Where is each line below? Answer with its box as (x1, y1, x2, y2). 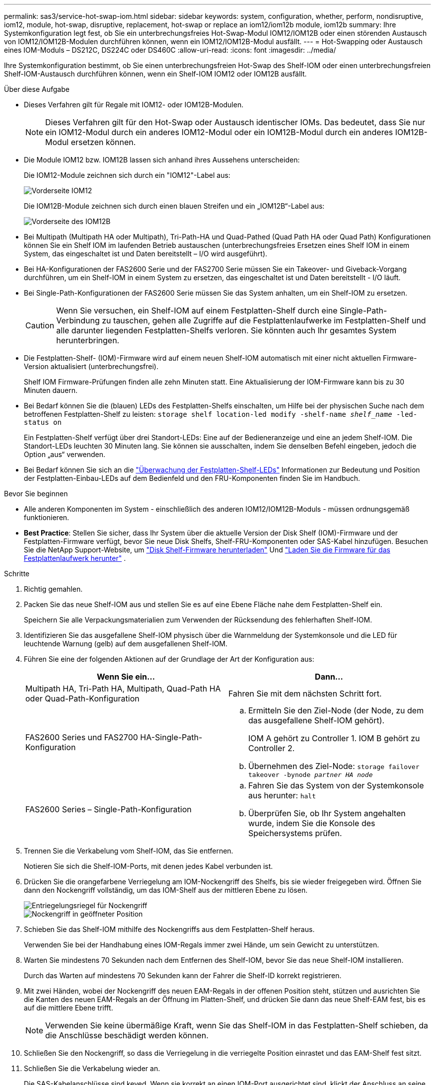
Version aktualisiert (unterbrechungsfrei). (24, 362, 158, 371)
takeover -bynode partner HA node (248, 771, 373, 778)
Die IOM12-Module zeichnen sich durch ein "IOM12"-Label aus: (24, 171, 230, 179)
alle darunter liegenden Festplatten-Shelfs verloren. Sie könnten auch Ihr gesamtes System (56, 325, 397, 335)
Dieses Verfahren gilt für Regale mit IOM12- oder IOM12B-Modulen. (24, 100, 244, 109)
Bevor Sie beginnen (4, 489, 68, 498)
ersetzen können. (71, 137, 136, 147)
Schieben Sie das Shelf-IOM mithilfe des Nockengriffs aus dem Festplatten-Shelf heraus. (24, 925, 315, 933)
